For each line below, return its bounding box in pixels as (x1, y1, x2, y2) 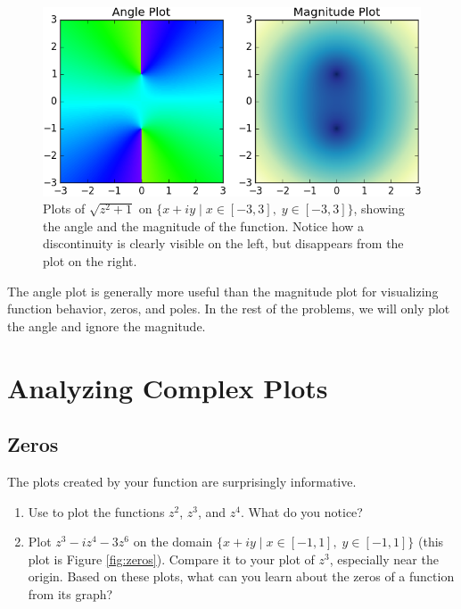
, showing (353, 199, 405, 218)
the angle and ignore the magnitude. (7, 316, 206, 335)
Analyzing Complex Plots (7, 369, 328, 405)
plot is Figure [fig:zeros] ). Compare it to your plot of (28, 549, 315, 568)
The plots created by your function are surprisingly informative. (7, 472, 357, 490)
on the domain (133, 532, 213, 551)
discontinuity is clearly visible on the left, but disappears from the (43, 234, 404, 253)
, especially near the (329, 549, 439, 568)
